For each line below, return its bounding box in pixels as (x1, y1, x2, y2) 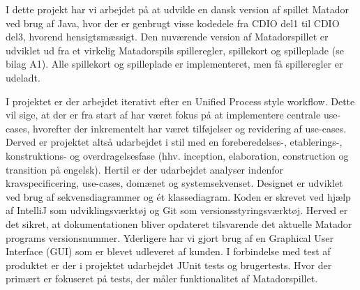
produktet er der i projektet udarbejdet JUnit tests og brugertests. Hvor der (6, 257, 332, 272)
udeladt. (6, 70, 40, 84)
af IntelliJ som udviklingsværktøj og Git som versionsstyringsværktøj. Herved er (6, 203, 348, 217)
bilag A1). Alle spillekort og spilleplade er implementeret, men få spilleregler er (6, 56, 343, 71)
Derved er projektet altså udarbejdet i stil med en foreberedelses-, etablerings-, (6, 135, 343, 149)
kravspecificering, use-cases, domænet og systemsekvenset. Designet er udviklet (6, 176, 343, 190)
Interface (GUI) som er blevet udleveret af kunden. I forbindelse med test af (6, 244, 331, 259)
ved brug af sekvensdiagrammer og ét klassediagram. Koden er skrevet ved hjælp (6, 189, 351, 204)
